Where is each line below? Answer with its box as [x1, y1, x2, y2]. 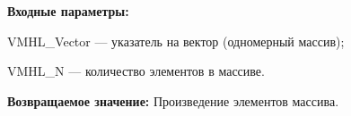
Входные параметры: [7, 2, 129, 20]
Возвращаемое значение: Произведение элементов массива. [7, 91, 339, 110]
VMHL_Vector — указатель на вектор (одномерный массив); [7, 31, 345, 50]
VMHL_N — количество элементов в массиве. [7, 62, 265, 80]
